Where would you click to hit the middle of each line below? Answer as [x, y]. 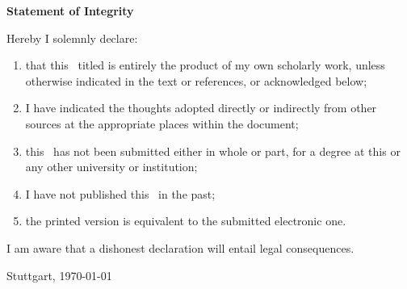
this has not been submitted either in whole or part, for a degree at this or [213, 151]
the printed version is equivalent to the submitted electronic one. [186, 221]
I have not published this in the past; [120, 193]
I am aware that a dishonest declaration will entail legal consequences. [180, 247]
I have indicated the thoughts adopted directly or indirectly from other [201, 108]
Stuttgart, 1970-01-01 [59, 275]
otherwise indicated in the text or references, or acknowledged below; [196, 80]
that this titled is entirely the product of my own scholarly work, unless [205, 65]
